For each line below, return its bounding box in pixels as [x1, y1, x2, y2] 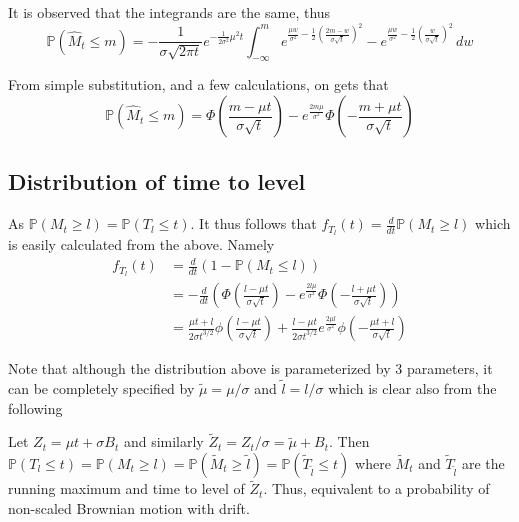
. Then [329, 431, 370, 452]
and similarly [123, 431, 204, 452]
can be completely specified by [8, 377, 195, 398]
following [8, 397, 63, 418]
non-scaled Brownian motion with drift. [8, 497, 250, 518]
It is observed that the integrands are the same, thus [8, 2, 331, 22]
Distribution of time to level [8, 166, 306, 197]
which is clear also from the [328, 377, 497, 398]
